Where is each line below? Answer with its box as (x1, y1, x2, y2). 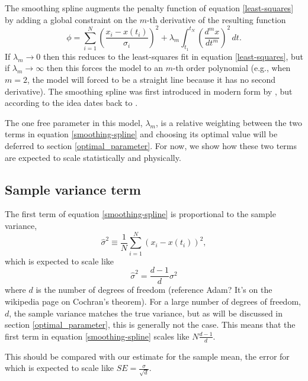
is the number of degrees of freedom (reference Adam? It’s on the (36, 283, 272, 296)
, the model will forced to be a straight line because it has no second (27, 73, 276, 86)
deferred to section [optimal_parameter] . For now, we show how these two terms (5, 140, 297, 152)
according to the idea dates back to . (5, 96, 138, 109)
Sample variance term (5, 180, 141, 198)
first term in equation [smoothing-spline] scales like (5, 330, 190, 342)
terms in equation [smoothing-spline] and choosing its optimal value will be (5, 128, 278, 140)
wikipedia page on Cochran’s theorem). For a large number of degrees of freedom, (5, 295, 301, 307)
